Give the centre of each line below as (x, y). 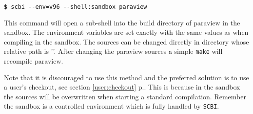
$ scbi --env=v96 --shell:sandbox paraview (76, 7)
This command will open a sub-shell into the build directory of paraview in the (122, 22)
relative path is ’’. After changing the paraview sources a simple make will (113, 51)
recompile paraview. (34, 61)
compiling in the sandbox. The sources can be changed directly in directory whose (126, 41)
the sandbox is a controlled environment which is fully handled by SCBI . (112, 106)
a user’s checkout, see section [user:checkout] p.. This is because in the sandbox (122, 87)
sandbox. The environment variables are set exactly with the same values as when (126, 32)
